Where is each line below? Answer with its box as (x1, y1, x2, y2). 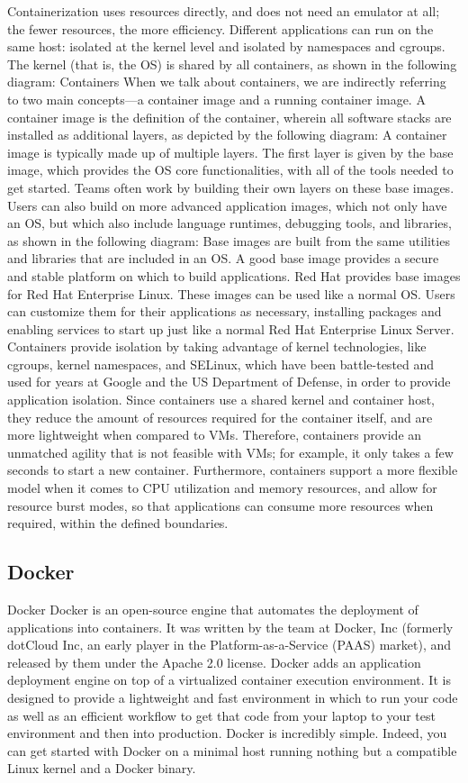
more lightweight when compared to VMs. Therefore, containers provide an (7, 425, 422, 444)
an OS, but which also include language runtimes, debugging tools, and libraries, (7, 214, 452, 232)
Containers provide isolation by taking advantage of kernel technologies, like (7, 337, 427, 356)
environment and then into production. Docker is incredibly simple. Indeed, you (7, 724, 447, 742)
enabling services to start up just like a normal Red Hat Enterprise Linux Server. (7, 319, 454, 338)
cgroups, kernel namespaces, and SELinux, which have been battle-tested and (7, 354, 435, 373)
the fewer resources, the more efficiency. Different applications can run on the (7, 19, 434, 38)
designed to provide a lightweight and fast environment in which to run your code (7, 687, 458, 706)
